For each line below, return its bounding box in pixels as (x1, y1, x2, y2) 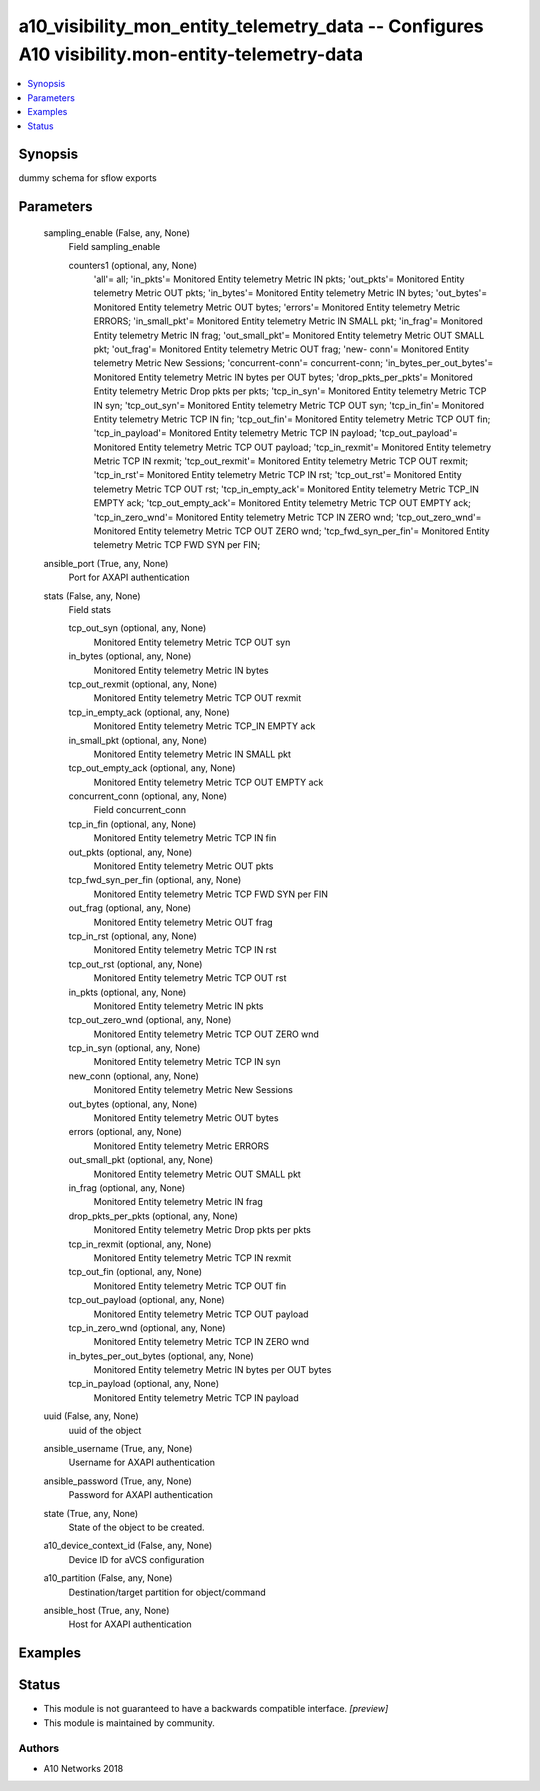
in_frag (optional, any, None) (68, 1182, 186, 1194)
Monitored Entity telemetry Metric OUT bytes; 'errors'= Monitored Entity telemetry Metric (93, 301, 461, 313)
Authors (18, 1741, 60, 1755)
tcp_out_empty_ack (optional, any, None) (68, 762, 236, 774)
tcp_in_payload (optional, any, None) (68, 1378, 220, 1390)
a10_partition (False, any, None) (43, 1572, 173, 1584)
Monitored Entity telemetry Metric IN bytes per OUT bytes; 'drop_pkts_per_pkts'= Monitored (93, 371, 474, 383)
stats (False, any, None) (43, 590, 141, 602)
